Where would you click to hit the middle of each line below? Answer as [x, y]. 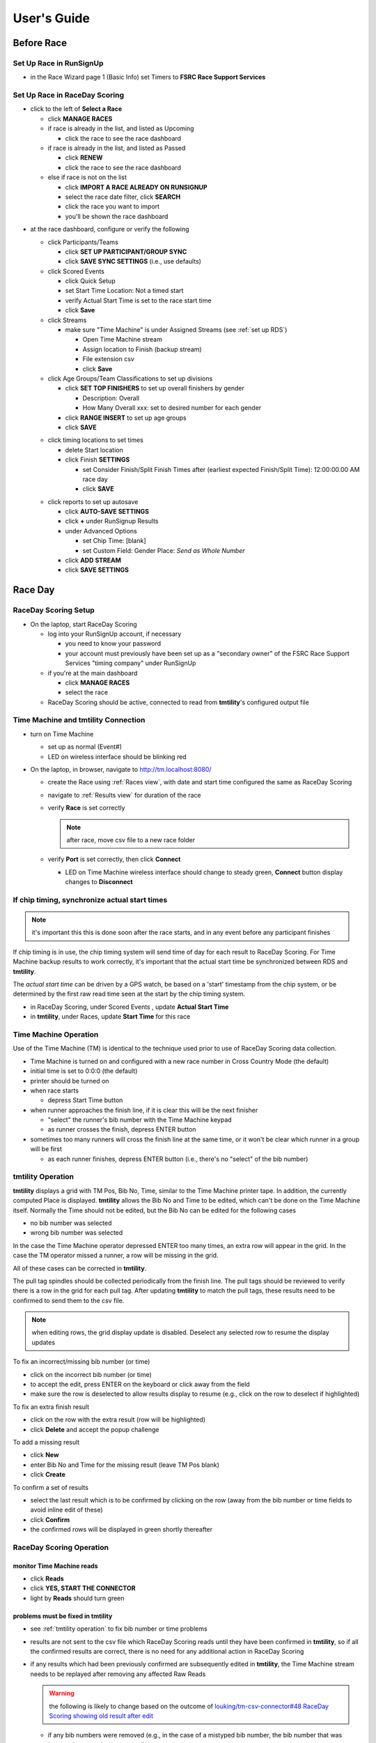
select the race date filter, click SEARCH [123, 197]
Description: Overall [111, 398]
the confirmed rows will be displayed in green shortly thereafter [122, 1530]
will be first [46, 1149]
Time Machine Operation [56, 1034]
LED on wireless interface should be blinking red [117, 756]
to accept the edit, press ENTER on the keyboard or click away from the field [140, 1385]
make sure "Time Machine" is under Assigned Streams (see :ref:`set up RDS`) [176, 330]
